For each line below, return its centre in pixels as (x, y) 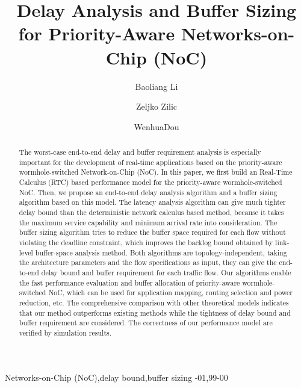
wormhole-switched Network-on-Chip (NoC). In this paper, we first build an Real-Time (156, 172)
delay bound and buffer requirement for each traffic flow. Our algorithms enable (166, 272)
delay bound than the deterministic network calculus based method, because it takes (151, 212)
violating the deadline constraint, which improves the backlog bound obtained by (146, 242)
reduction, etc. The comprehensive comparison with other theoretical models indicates (154, 302)
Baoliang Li (157, 86)
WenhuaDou (157, 126)
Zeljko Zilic (157, 106)
